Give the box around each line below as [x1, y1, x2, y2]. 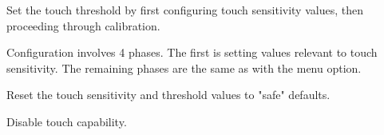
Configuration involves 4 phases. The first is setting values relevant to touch [6, 44, 378, 61]
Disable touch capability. [6, 113, 127, 129]
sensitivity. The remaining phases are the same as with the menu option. [6, 59, 362, 76]
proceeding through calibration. [6, 17, 160, 34]
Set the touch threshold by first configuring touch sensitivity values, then [6, 2, 363, 18]
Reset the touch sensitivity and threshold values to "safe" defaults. [6, 86, 331, 103]
